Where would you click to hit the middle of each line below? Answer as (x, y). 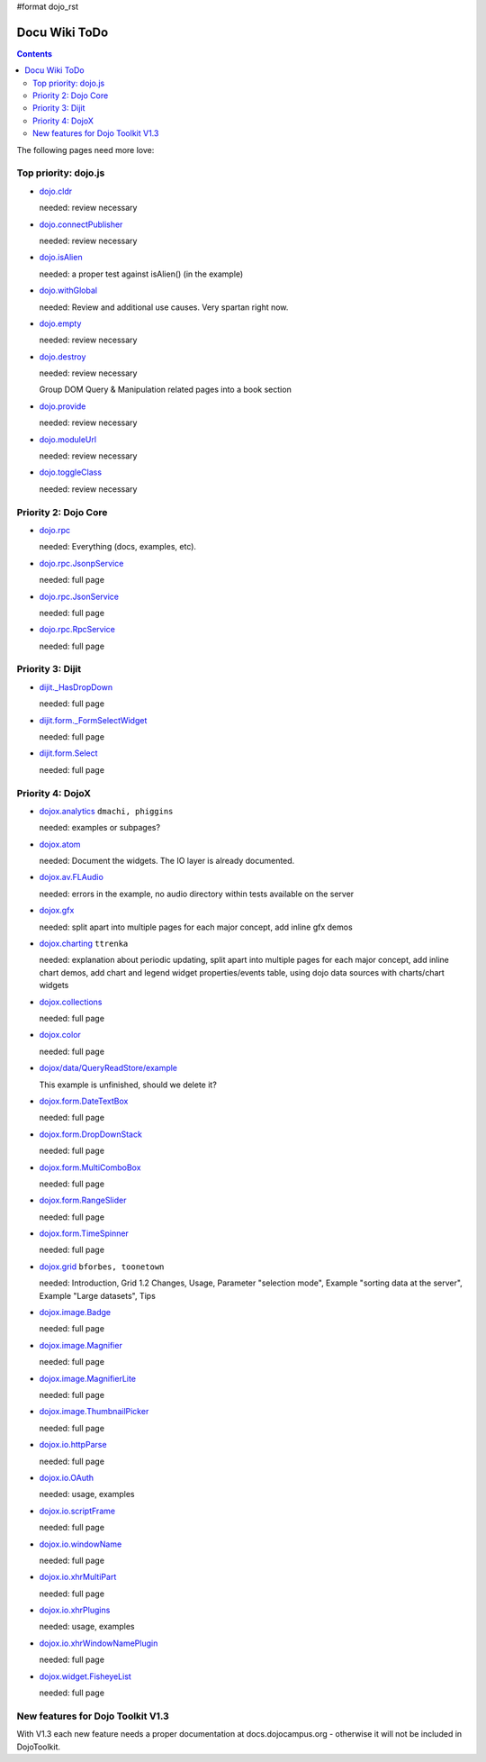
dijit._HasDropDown (76, 687)
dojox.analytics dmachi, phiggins (106, 811)
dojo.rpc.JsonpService (81, 563)
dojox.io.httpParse (73, 1445)
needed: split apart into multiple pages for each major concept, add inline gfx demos (196, 927)
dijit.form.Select (68, 753)
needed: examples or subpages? (100, 828)
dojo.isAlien (61, 258)
